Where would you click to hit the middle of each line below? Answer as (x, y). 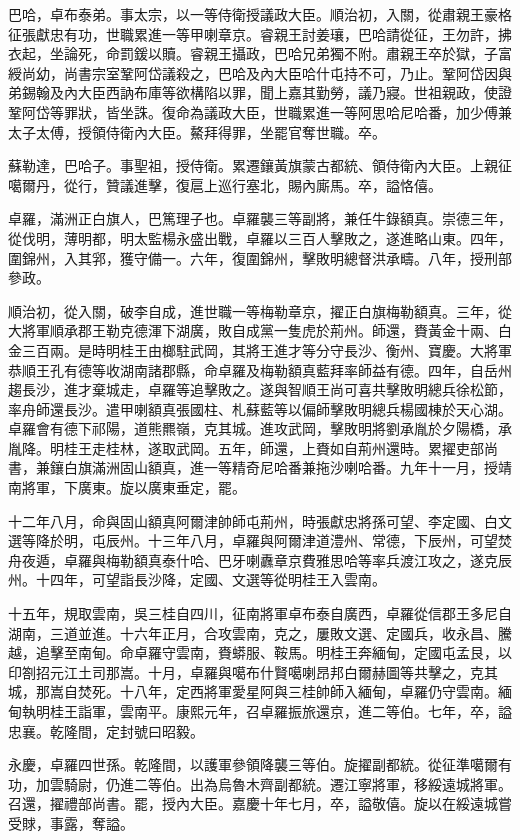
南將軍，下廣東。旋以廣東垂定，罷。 (127, 487)
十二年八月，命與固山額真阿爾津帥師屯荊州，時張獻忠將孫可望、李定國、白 (253, 520)
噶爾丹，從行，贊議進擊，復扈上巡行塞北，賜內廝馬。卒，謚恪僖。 (225, 184)
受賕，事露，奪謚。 (71, 822)
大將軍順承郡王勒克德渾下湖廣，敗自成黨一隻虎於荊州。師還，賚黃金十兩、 (253, 330)
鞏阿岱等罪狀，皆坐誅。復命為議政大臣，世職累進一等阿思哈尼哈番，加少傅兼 (260, 111)
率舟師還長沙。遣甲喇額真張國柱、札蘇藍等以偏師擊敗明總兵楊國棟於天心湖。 (260, 408)
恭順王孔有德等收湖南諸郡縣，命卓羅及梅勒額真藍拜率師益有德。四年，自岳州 (260, 369)
